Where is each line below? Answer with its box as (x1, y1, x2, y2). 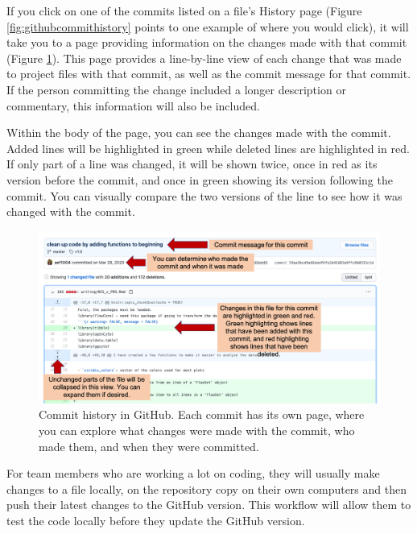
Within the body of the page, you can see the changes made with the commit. (6, 124, 391, 141)
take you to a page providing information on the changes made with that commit (6, 34, 407, 51)
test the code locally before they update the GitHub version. (6, 511, 305, 528)
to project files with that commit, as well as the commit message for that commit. (6, 65, 411, 82)
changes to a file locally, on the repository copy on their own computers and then (6, 480, 407, 497)
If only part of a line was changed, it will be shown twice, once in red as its (6, 155, 378, 172)
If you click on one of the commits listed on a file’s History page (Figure (6, 2, 362, 19)
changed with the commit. (6, 203, 135, 220)
